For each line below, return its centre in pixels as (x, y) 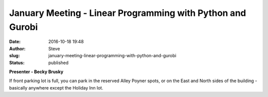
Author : (17, 48)
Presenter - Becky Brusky (36, 72)
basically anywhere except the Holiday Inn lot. (56, 88)
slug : (14, 56)
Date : (15, 42)
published (59, 63)
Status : (17, 63)
